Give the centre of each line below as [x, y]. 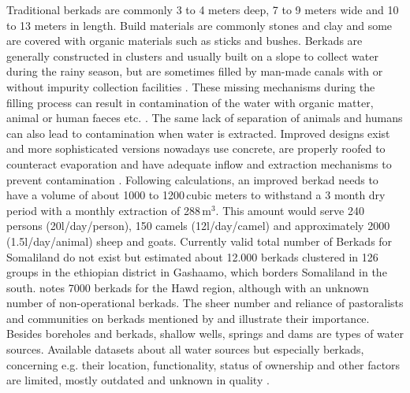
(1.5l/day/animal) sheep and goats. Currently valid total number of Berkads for [199, 241]
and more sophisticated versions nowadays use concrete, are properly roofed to [196, 148]
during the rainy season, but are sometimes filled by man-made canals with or [195, 71]
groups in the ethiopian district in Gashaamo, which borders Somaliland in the [197, 272]
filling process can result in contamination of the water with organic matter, [190, 102]
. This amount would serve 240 [290, 210]
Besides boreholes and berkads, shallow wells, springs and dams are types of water [205, 334]
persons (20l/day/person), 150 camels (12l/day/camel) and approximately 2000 [198, 226]
